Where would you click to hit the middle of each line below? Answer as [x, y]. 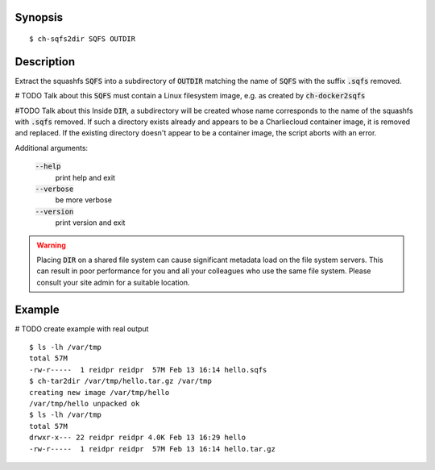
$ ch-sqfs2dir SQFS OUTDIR [83, 39]
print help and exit [85, 177]
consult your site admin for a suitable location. [113, 282]
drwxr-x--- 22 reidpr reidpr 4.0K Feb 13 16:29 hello [137, 438]
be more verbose [84, 200]
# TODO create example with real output [82, 329]
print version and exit [90, 223]
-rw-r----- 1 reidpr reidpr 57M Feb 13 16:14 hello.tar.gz [152, 449]
